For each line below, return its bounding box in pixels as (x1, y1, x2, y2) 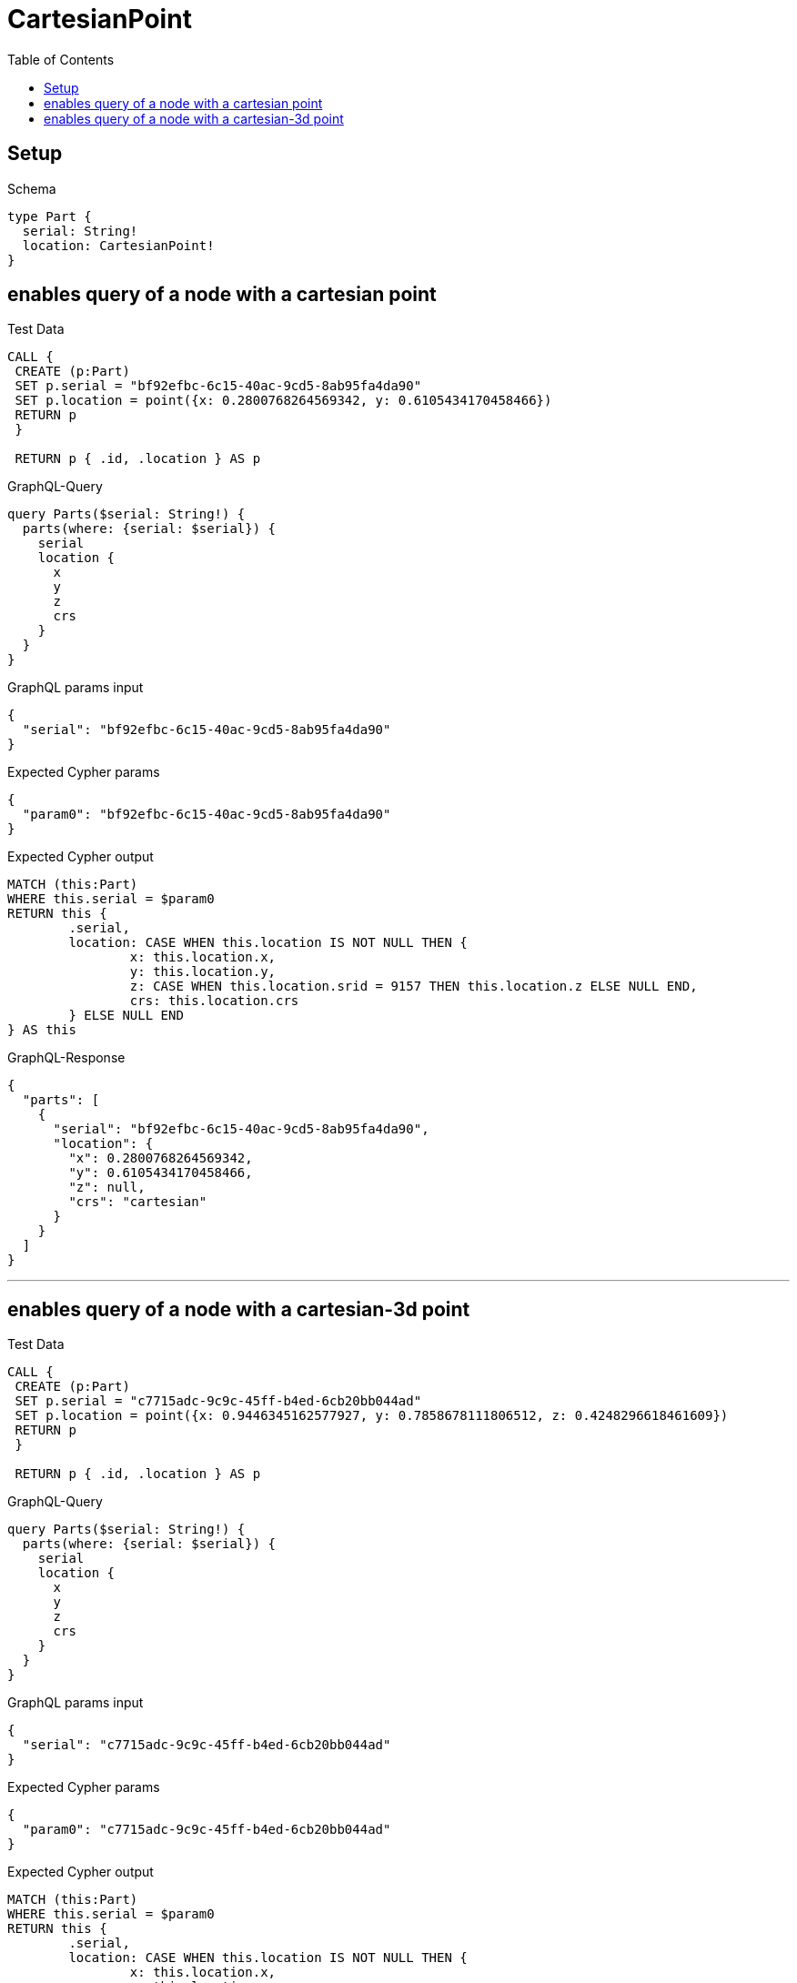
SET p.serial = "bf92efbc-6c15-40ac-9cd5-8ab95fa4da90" (15, 378, 422, 394)
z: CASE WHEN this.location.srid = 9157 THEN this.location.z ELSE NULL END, (129, 979, 698, 994)
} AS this (7, 1022, 76, 1038)
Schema (7, 180, 56, 196)
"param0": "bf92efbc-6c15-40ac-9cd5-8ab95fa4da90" (22, 807, 391, 822)
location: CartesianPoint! (22, 237, 215, 253)
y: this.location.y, (129, 964, 277, 980)
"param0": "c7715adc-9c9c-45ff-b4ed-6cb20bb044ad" (22, 1822, 391, 1837)
